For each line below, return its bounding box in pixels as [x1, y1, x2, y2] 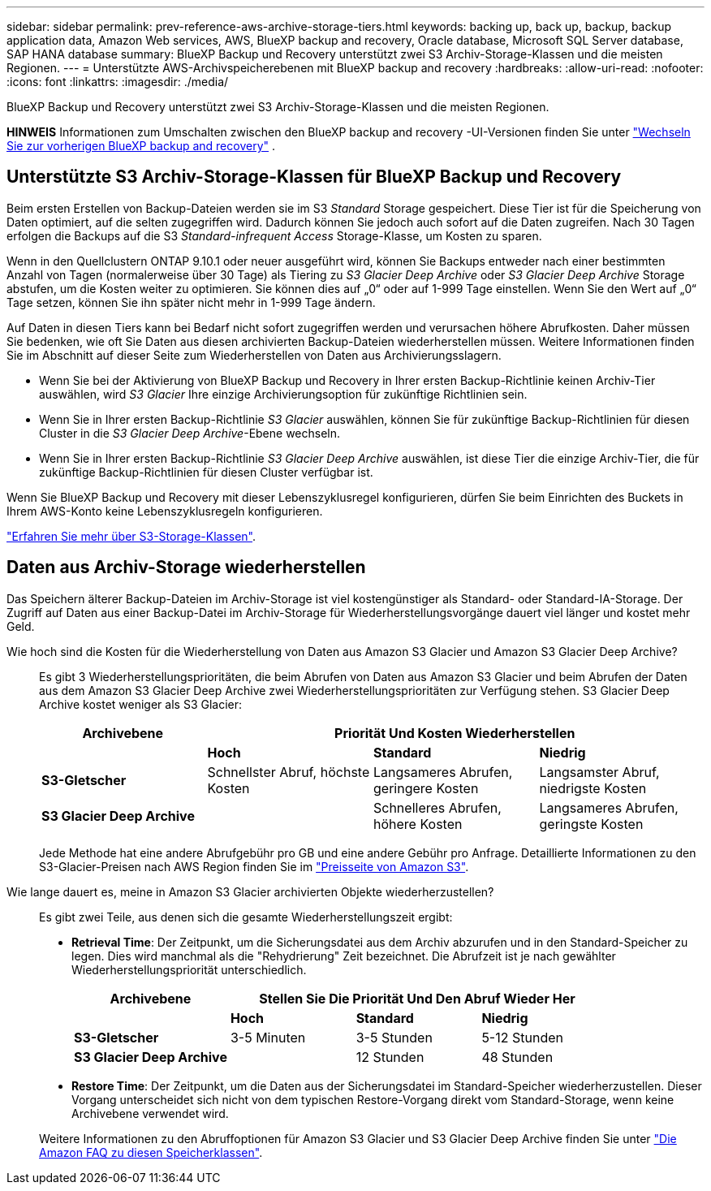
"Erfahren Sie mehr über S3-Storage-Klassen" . [6, 529, 256, 543]
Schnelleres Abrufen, [373, 799, 502, 816]
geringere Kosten [373, 779, 479, 796]
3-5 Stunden [355, 1029, 433, 1046]
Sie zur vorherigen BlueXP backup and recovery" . [6, 139, 276, 153]
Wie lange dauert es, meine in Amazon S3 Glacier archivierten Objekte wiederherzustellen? [6, 884, 494, 899]
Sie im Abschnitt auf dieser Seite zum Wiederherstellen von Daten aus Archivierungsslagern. [6, 347, 502, 362]
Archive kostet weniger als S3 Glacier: [39, 697, 243, 711]
